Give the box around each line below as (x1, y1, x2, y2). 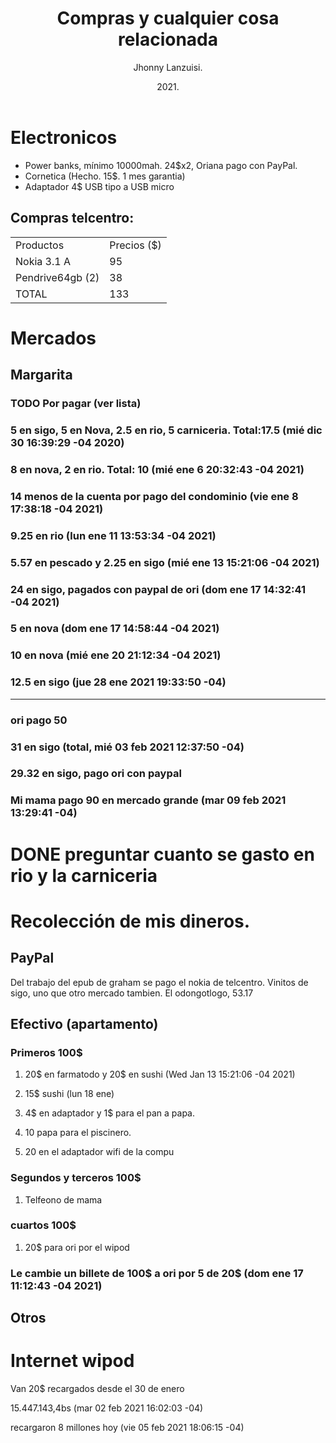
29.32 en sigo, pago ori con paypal (10, 767, 182, 781)
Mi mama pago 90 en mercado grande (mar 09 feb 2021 (10, 793, 287, 807)
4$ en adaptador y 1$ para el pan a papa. (24, 1107, 195, 1119)
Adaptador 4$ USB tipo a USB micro (24, 180, 175, 192)
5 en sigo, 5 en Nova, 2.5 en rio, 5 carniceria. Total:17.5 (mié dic (10, 423, 323, 437)
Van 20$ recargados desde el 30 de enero (10, 1383, 185, 1395)
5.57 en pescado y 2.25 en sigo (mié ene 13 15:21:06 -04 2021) (10, 555, 320, 569)
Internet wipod (10, 1350, 135, 1372)
